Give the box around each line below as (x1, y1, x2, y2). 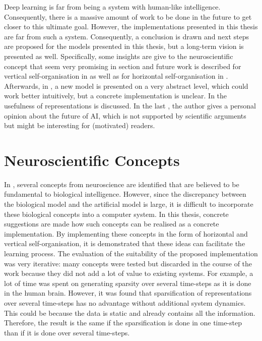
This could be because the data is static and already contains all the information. (4, 307, 255, 318)
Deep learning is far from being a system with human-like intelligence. (4, 2, 221, 12)
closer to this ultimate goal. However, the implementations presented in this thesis (4, 21, 258, 32)
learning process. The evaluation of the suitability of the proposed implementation (4, 248, 258, 258)
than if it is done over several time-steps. (4, 327, 130, 337)
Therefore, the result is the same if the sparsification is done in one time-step (4, 317, 242, 328)
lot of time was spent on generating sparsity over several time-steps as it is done (4, 277, 251, 288)
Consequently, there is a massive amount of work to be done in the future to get (4, 11, 252, 22)
